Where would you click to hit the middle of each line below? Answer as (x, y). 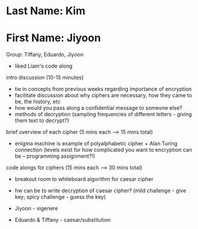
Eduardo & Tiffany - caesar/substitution (63, 220)
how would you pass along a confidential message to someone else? (98, 108)
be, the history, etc (38, 101)
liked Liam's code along (43, 66)
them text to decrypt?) (42, 120)
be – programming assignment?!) (55, 156)
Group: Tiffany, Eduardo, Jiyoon (45, 55)
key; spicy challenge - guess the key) (60, 197)
